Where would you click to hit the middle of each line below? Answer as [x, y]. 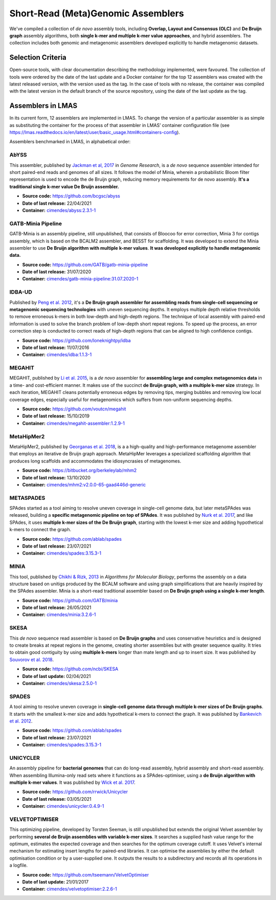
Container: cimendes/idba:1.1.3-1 [57, 355]
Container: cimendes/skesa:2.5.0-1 [60, 683]
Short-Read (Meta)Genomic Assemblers [97, 13]
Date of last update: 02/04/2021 [56, 676]
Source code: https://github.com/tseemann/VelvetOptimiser [86, 874]
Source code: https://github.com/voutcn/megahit [74, 409]
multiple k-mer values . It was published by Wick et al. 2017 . [72, 782]
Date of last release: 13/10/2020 [56, 477]
